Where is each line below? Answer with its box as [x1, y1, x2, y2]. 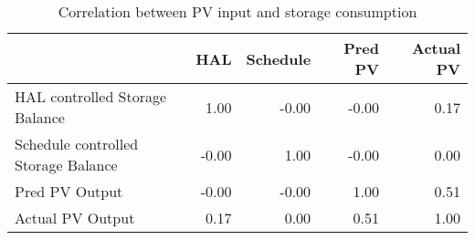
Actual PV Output [15, 207, 135, 228]
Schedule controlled [15, 133, 139, 154]
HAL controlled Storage [15, 86, 167, 107]
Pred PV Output [15, 181, 123, 202]
